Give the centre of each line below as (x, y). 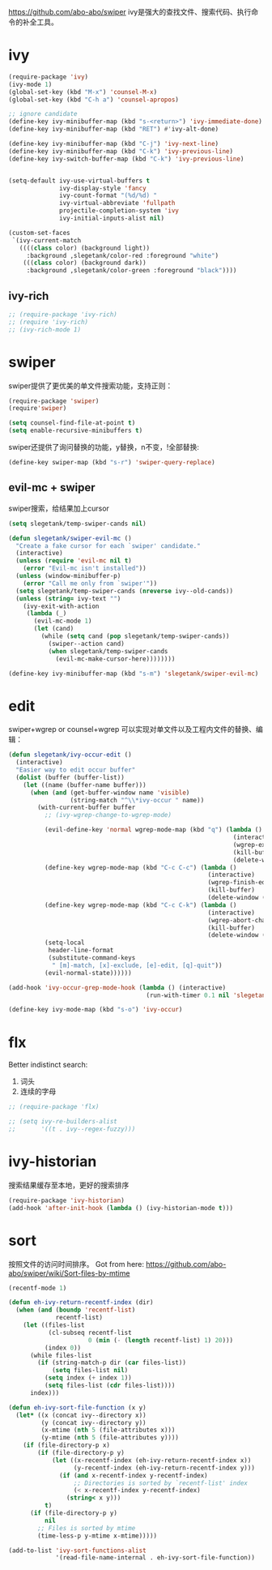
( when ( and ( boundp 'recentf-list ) (76, 1310)
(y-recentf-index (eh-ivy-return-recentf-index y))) (164, 1468)
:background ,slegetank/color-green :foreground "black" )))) (132, 271)
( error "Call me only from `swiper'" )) (90, 583)
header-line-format (81, 951)
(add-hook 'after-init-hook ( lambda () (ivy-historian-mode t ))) (121, 1208)
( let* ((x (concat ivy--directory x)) (81, 1415)
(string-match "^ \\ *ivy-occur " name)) (137, 800)
